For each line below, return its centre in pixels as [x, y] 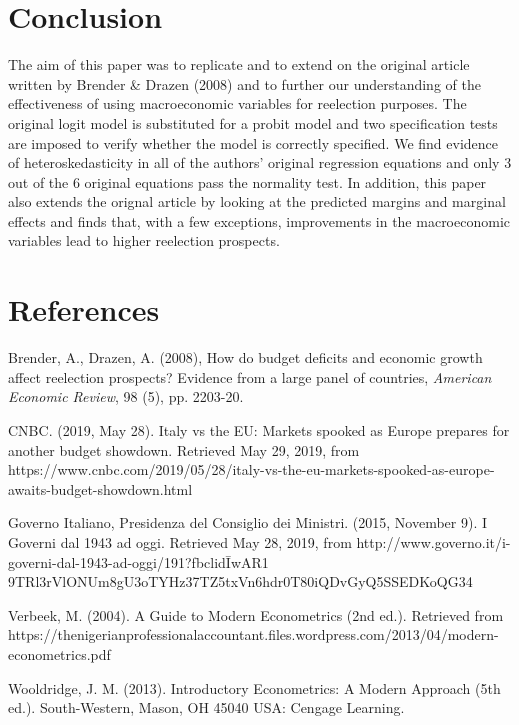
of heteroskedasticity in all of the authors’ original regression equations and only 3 [260, 162]
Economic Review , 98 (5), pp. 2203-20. [126, 396]
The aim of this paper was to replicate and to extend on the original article [239, 64]
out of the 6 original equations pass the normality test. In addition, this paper [247, 181]
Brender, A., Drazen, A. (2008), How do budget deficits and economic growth [245, 357]
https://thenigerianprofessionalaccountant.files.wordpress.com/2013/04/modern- [253, 634]
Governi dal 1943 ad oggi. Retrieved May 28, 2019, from [180, 541]
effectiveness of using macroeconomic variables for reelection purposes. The [237, 103]
